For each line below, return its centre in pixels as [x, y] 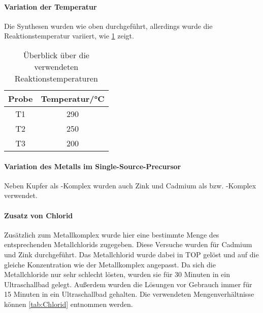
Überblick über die [56, 55]
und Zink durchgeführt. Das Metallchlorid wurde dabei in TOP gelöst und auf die [131, 254]
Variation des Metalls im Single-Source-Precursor [93, 166]
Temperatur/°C [73, 98]
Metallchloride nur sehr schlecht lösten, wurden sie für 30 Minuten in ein [117, 274]
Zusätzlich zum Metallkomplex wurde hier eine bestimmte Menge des [112, 234]
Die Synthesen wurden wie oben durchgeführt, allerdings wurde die [108, 26]
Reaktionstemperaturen [56, 78]
